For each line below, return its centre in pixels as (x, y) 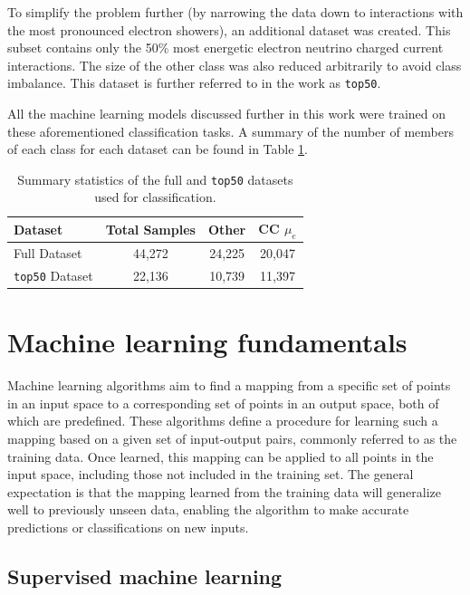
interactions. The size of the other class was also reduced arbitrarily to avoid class (235, 65)
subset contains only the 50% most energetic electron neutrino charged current (225, 48)
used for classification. (155, 197)
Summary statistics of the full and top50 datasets (155, 179)
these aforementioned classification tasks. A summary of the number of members (230, 131)
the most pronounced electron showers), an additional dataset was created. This (229, 29)
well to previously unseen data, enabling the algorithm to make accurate (208, 509)
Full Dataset (48, 253)
